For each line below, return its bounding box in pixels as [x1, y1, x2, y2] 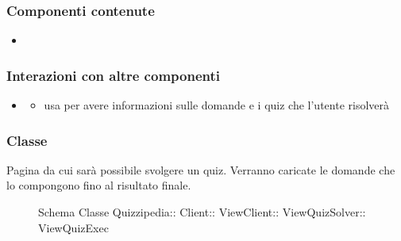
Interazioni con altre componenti [6, 65, 220, 85]
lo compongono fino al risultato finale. [6, 177, 191, 193]
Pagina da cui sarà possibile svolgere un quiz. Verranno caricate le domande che [6, 161, 395, 178]
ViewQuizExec [38, 219, 109, 235]
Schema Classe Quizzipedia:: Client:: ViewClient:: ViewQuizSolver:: [38, 204, 366, 220]
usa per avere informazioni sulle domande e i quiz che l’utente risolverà [44, 97, 389, 113]
